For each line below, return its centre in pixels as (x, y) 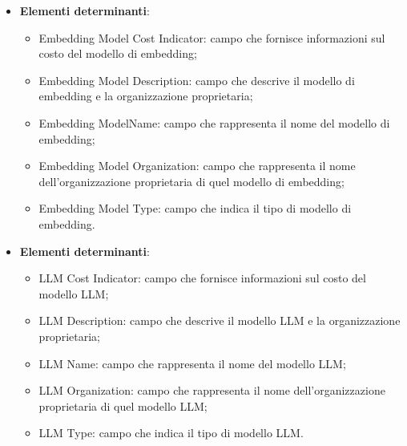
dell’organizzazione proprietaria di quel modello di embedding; (191, 181)
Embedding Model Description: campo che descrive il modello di (197, 80)
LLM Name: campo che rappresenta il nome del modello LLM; (192, 363)
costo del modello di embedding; (118, 53)
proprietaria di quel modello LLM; (123, 405)
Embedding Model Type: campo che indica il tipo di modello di (195, 208)
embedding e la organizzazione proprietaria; (146, 96)
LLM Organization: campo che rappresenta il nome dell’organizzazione (212, 390)
